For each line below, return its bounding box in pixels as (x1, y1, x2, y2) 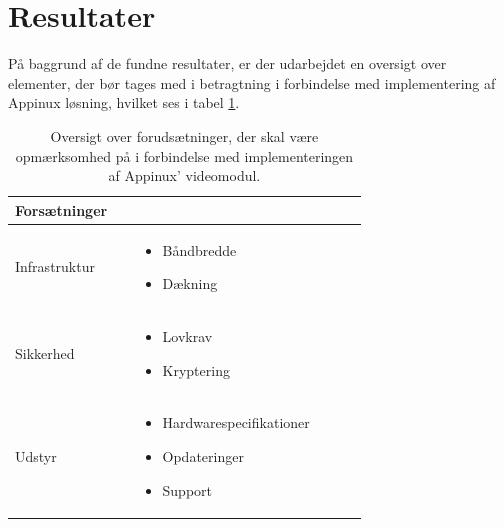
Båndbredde (162, 239, 237, 260)
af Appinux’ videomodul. (108, 165, 261, 186)
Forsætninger (15, 199, 108, 220)
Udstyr (15, 446, 57, 466)
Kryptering (162, 359, 230, 380)
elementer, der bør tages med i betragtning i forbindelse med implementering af (8, 72, 496, 93)
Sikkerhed (15, 342, 75, 363)
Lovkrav (162, 325, 213, 346)
